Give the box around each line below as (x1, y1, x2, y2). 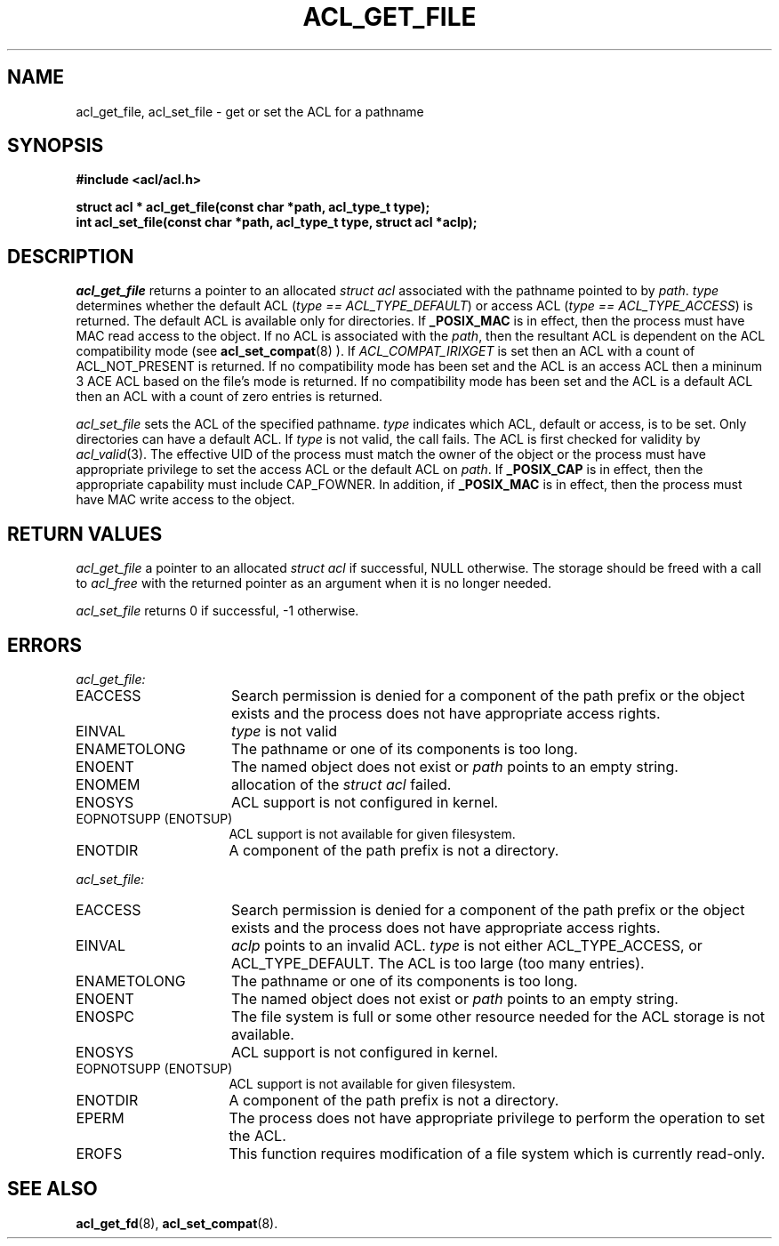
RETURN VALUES (7, 522, 163, 545)
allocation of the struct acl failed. (231, 775, 452, 793)
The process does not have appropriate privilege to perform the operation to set (229, 1108, 765, 1127)
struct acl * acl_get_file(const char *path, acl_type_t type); (76, 199, 430, 215)
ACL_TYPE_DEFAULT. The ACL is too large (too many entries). (230, 953, 645, 972)
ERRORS (7, 633, 83, 656)
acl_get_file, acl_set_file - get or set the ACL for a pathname (76, 103, 424, 119)
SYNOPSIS (7, 134, 104, 157)
